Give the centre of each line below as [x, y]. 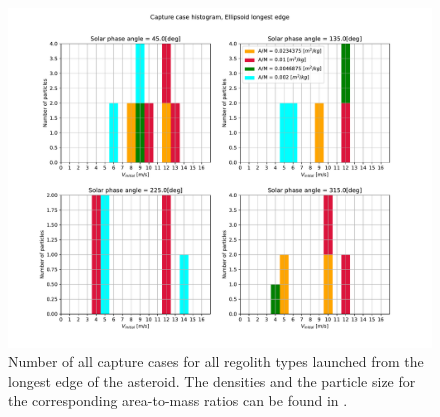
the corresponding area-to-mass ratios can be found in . [178, 400]
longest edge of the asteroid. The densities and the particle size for [212, 380]
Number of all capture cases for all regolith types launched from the [216, 361]
